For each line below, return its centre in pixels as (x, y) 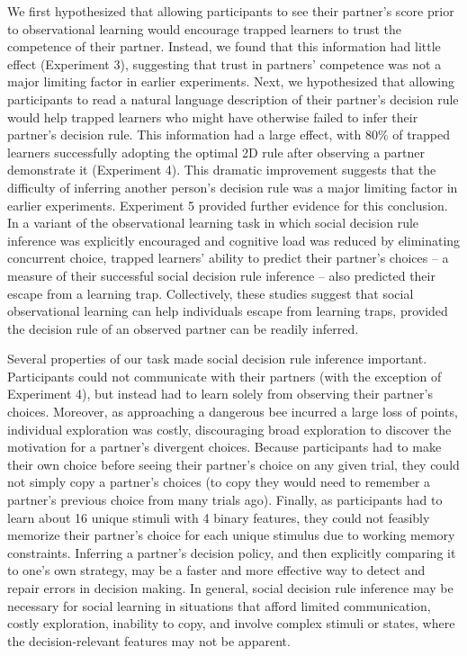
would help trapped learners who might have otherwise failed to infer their (213, 117)
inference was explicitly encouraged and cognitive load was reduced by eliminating (234, 240)
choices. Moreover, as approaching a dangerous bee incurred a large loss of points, (233, 412)
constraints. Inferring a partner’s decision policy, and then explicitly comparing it (232, 552)
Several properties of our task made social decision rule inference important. (217, 359)
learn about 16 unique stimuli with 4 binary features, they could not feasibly (219, 517)
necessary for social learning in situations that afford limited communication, (219, 605)
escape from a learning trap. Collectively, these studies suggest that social (211, 293)
